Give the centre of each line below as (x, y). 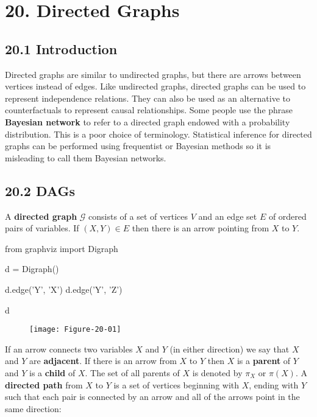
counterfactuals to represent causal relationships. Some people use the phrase (149, 110)
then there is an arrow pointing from (201, 228)
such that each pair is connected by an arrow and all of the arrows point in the (152, 397)
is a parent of (264, 361)
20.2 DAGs (40, 190)
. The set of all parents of (132, 372)
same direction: (33, 408)
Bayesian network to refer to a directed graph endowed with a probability (148, 121)
